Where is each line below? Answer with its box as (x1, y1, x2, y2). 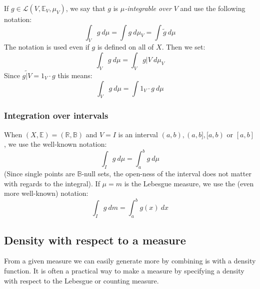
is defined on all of (97, 42, 154, 52)
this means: (57, 70, 92, 80)
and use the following (180, 3, 245, 13)
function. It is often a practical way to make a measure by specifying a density (4, 265, 244, 275)
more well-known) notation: (4, 188, 88, 198)
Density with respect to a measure (4, 232, 186, 247)
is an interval (118, 129, 158, 139)
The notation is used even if (4, 42, 89, 52)
